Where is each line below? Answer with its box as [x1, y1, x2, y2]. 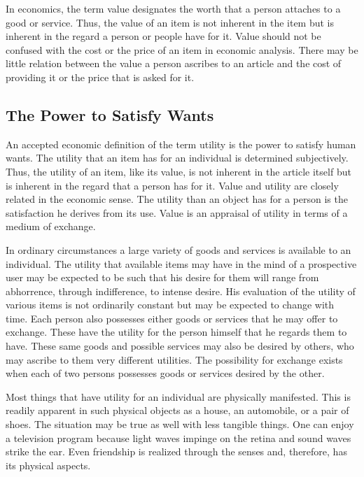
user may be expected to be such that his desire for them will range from [6, 270, 319, 285]
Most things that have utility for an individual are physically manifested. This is [6, 389, 351, 404]
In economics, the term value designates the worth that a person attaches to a [6, 1, 341, 15]
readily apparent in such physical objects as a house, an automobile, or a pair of [6, 403, 349, 418]
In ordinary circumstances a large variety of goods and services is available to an [6, 242, 351, 257]
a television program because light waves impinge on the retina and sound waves [6, 430, 351, 445]
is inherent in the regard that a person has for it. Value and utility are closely [6, 178, 339, 192]
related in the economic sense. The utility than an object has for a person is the [6, 192, 348, 206]
